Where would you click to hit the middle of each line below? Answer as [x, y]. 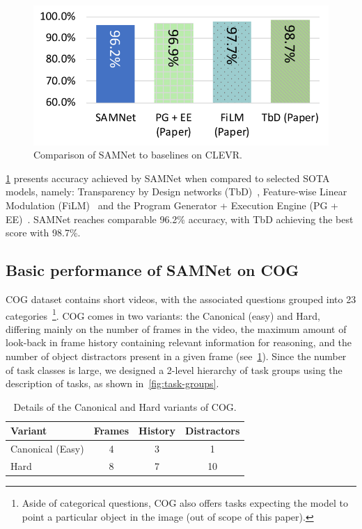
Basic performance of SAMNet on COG [152, 270]
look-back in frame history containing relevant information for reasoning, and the [179, 342]
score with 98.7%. [43, 233]
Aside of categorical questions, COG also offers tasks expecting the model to [185, 503]
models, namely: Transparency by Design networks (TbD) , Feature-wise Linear [176, 192]
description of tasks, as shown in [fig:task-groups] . [112, 383]
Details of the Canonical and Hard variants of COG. [125, 406]
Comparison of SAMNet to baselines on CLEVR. [138, 155]
